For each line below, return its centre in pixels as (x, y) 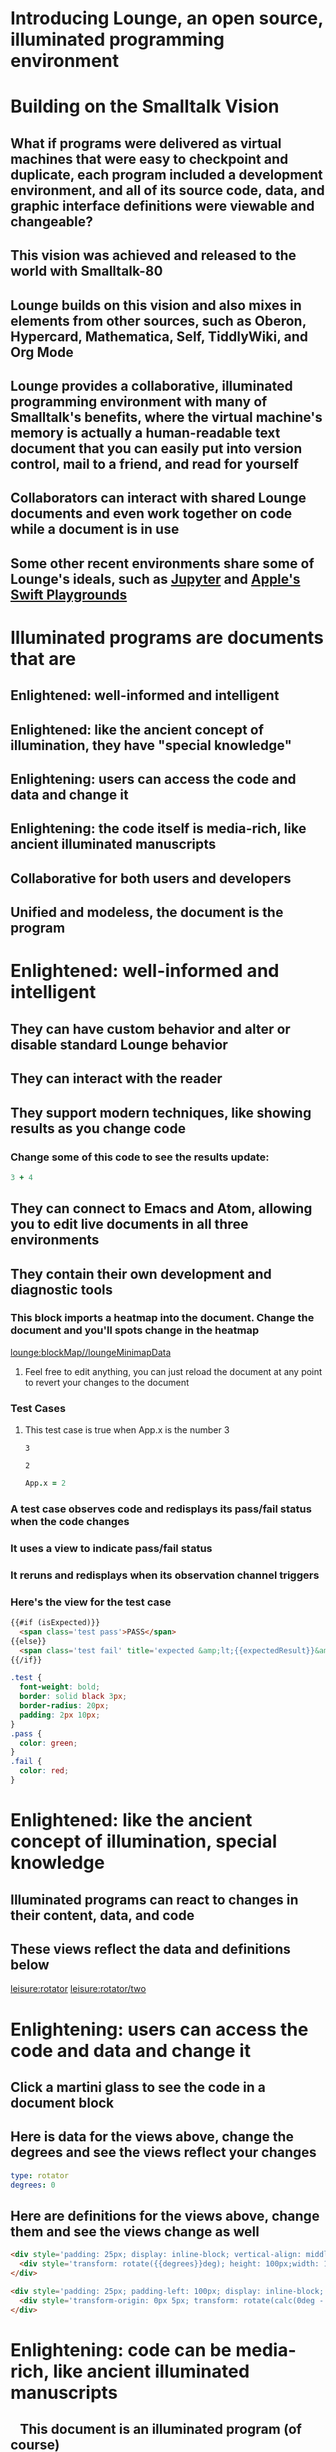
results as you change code (98, 1128)
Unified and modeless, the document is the (147, 912)
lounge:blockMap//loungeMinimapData (91, 1352)
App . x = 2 (45, 1483)
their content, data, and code (102, 1915)
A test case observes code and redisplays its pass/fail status (161, 1509)
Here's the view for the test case (91, 1602)
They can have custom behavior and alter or (150, 1028)
